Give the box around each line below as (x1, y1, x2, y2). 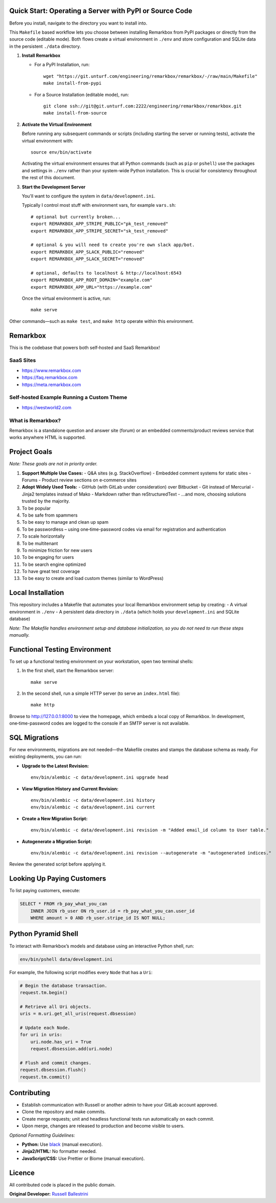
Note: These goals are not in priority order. (9, 461, 98, 467)
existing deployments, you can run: (9, 754, 82, 760)
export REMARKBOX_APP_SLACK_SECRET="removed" (31, 256, 145, 262)
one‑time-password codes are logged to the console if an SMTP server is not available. (9, 720, 190, 727)
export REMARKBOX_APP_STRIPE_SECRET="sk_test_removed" (31, 228, 169, 233)
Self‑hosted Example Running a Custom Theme (9, 394, 127, 401)
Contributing (9, 1089, 50, 1097)
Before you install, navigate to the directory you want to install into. (9, 20, 148, 26)
